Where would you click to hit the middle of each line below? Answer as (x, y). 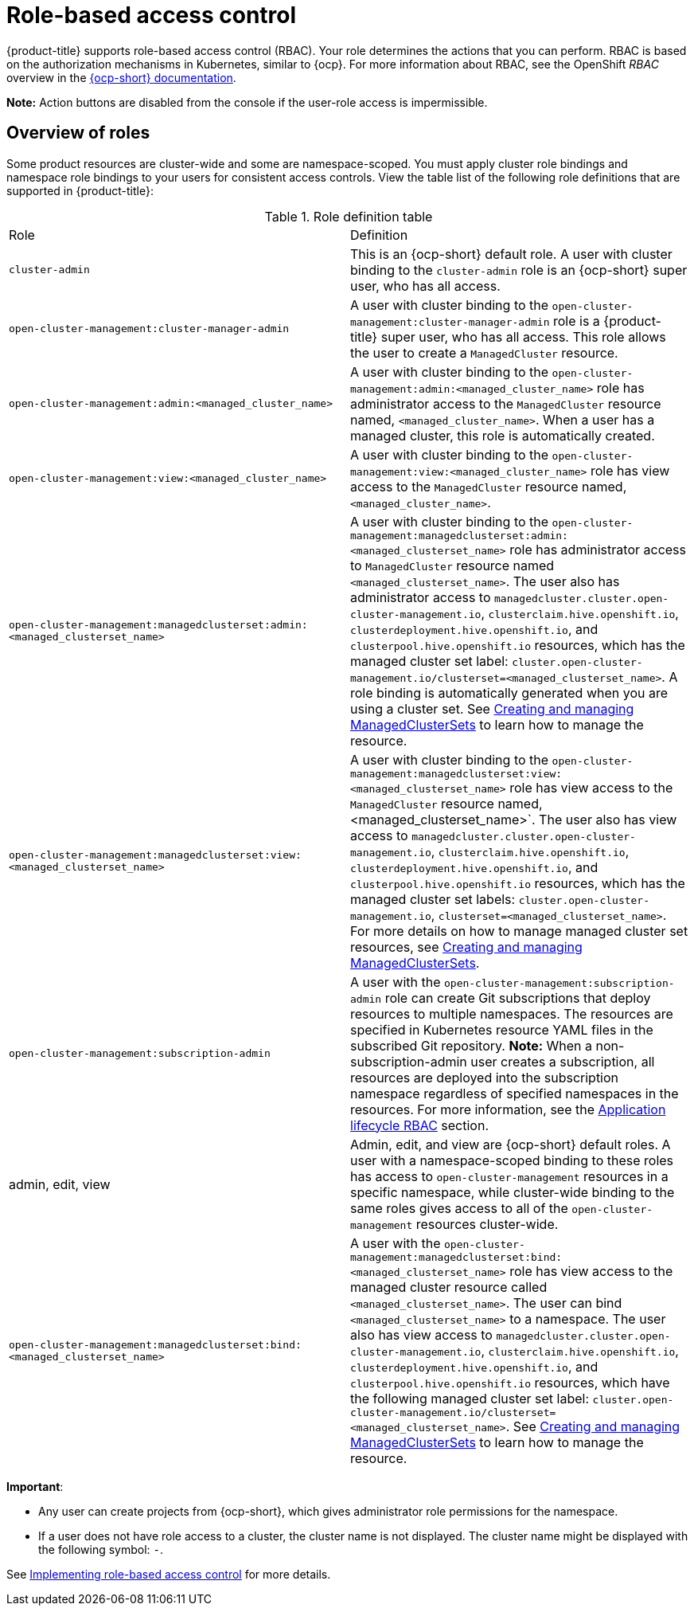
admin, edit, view (60, 1184)
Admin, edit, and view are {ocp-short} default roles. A (511, 1144)
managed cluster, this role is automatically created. (503, 435)
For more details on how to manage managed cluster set (519, 931)
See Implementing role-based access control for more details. (169, 1574)
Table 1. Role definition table (349, 216)
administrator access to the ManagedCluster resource (506, 403)
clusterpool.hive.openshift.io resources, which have (510, 1382)
